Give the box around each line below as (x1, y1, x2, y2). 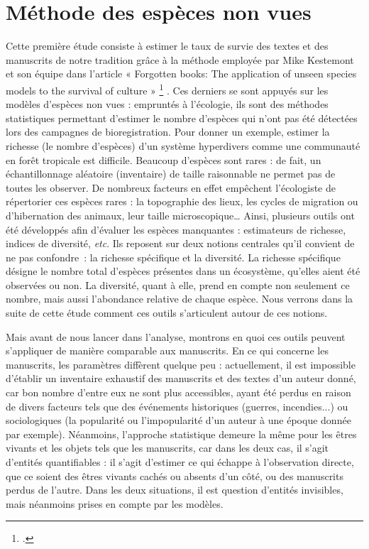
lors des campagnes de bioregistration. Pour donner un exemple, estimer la (6, 124, 330, 139)
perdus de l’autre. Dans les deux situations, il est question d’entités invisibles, (6, 482, 343, 497)
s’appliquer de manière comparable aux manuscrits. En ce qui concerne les (6, 343, 329, 358)
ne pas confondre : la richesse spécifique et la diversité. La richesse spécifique (6, 249, 341, 264)
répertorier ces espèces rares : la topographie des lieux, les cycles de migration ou (6, 194, 358, 209)
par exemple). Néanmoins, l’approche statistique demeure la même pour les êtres (6, 426, 357, 441)
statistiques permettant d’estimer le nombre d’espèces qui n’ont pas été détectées (6, 110, 358, 125)
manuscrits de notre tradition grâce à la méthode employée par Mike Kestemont (6, 52, 354, 67)
